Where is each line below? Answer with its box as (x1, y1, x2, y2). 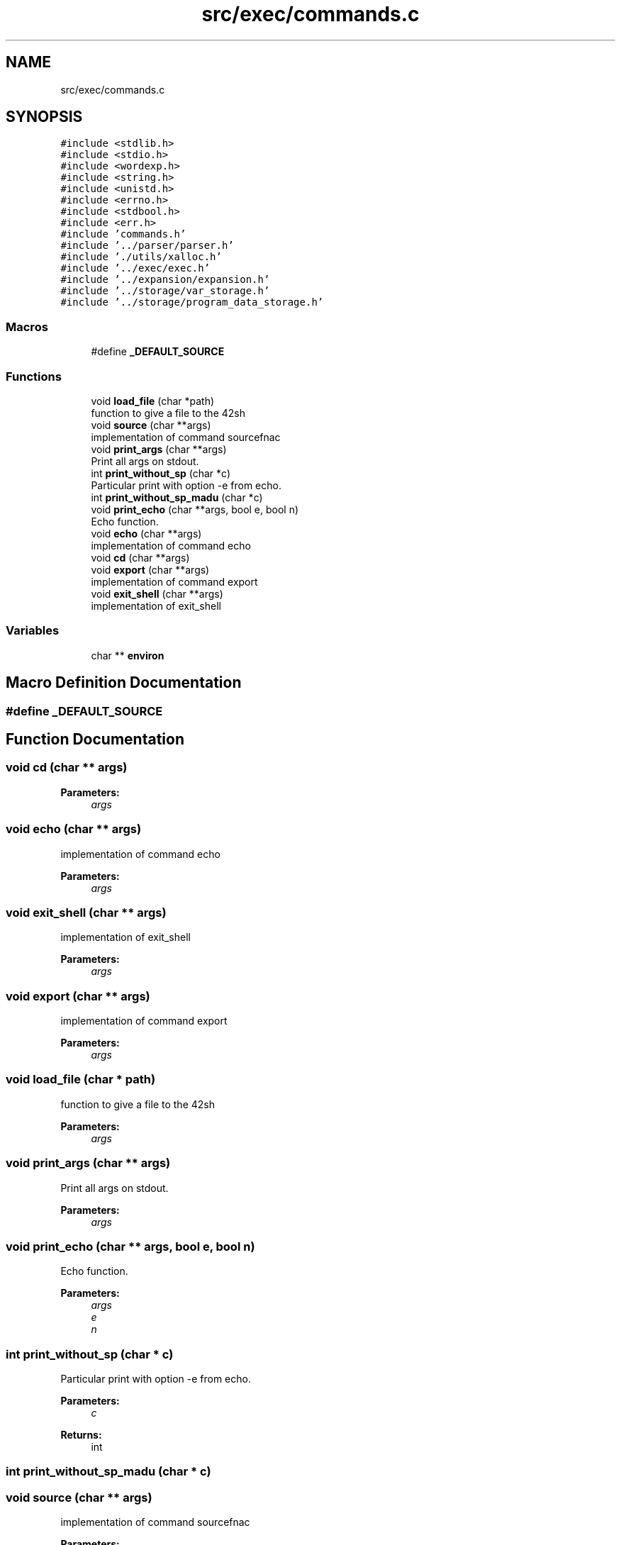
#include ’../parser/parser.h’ (60, 240, 234, 252)
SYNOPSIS (6, 108, 83, 126)
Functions (6, 369, 62, 384)
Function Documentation (6, 730, 184, 748)
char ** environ (91, 649, 164, 662)
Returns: (60, 1429, 102, 1441)
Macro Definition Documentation (6, 674, 242, 692)
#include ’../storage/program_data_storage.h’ (60, 296, 324, 308)
